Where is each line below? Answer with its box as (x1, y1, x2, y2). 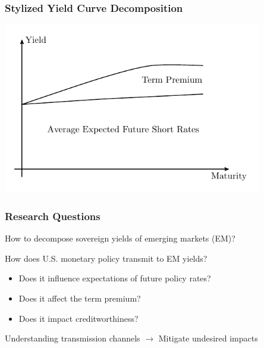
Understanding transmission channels (5, 332, 140, 344)
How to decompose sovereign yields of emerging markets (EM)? (5, 232, 235, 244)
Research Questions (5, 208, 100, 223)
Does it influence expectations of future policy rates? (18, 272, 211, 284)
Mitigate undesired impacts (158, 332, 258, 344)
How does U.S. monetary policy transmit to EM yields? (5, 252, 208, 264)
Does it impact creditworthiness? (18, 312, 139, 324)
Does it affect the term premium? (18, 291, 141, 304)
